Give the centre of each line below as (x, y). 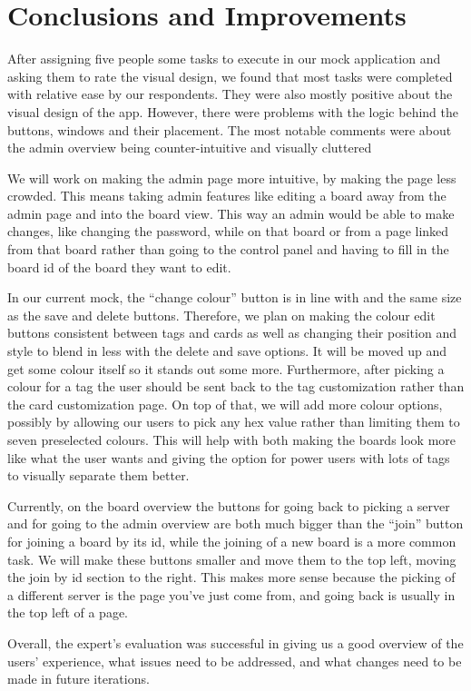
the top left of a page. (68, 612)
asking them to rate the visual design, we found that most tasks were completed (230, 76)
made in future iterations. (78, 679)
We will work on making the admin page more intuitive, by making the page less (232, 178)
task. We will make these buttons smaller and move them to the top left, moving (232, 559)
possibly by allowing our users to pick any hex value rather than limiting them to (234, 422)
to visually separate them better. (98, 475)
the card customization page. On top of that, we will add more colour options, (225, 404)
